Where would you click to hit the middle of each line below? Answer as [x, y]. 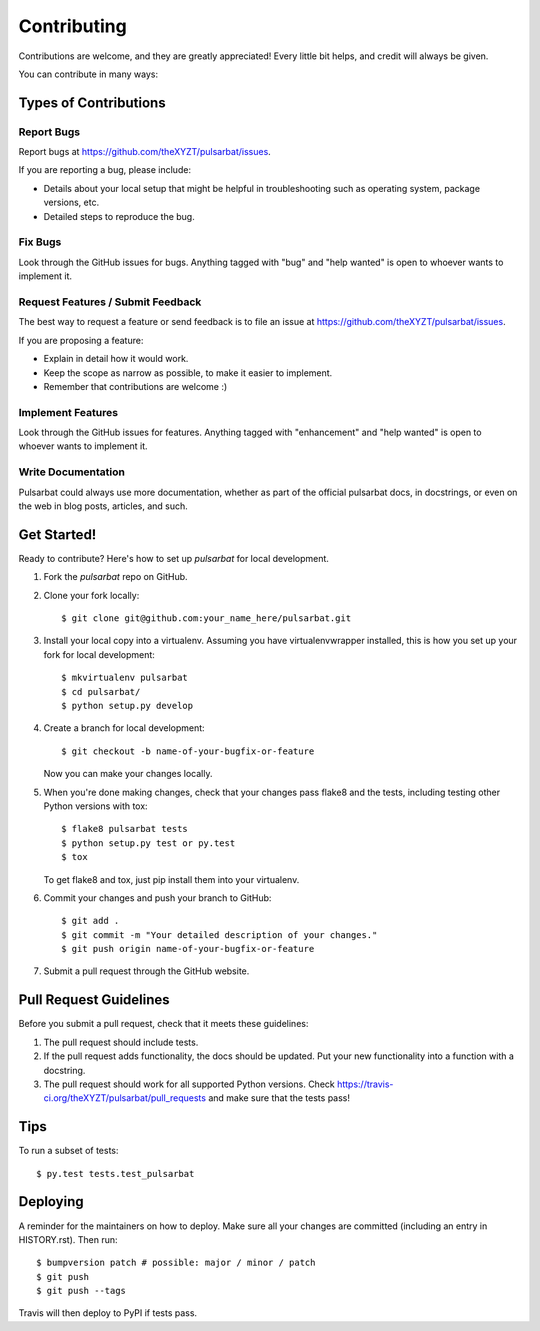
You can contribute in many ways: [88, 74]
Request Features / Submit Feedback [110, 302]
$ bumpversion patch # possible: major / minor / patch [176, 1263]
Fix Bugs [40, 242]
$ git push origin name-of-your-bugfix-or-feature [188, 949]
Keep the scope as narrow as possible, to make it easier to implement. [188, 372]
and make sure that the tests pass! [279, 1098]
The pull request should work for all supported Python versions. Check [189, 1084]
